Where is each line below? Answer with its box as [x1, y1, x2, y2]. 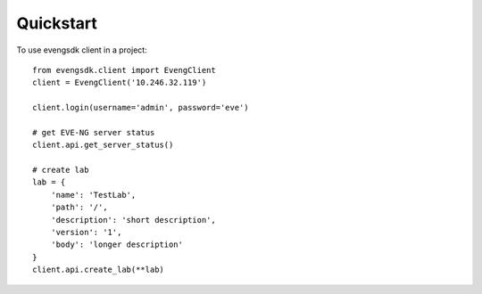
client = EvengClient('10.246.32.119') [32, 78, 207, 88]
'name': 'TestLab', [50, 190, 137, 200]
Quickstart [16, 13, 98, 33]
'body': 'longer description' [50, 240, 183, 249]
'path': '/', [50, 202, 108, 213]
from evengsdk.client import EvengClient [32, 65, 216, 75]
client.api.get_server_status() [32, 140, 174, 151]
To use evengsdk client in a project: [16, 45, 147, 55]
